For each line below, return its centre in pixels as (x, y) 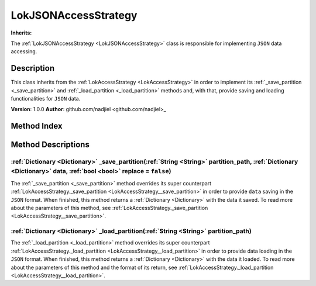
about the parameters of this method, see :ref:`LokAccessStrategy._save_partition (109, 208)
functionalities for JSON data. (46, 99)
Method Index (37, 126)
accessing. (24, 51)
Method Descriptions (50, 145)
